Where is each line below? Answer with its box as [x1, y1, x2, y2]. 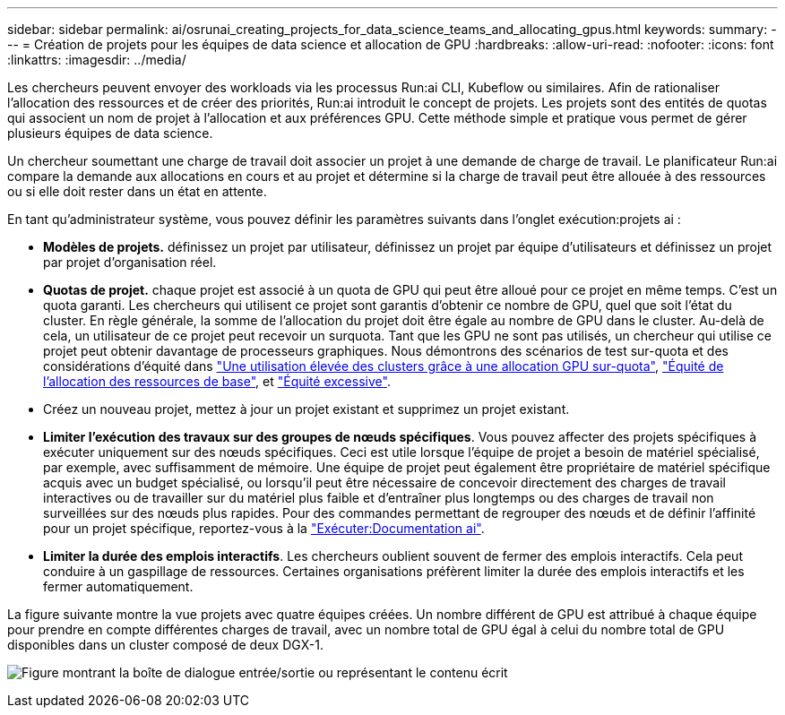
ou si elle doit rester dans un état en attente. [7, 184, 267, 199]
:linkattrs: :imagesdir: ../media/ [7, 52, 186, 67]
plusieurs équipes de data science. [7, 125, 213, 141]
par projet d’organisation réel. [43, 254, 217, 270]
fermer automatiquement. [43, 579, 194, 594]
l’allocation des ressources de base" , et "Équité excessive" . [43, 374, 391, 389]
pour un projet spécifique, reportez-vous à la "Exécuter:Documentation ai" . [43, 521, 485, 536]
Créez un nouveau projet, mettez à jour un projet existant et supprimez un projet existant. [43, 401, 570, 417]
